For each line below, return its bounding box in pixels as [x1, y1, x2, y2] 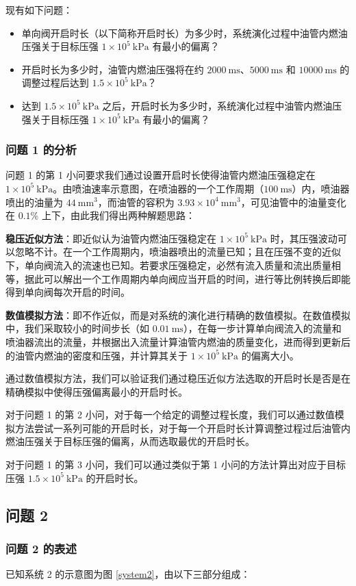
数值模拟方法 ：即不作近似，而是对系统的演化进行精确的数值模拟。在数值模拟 [5, 307, 351, 322]
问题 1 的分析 [5, 141, 77, 158]
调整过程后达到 [21, 75, 89, 90]
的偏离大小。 [241, 348, 299, 362]
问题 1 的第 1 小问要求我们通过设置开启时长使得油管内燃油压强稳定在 [5, 168, 316, 182]
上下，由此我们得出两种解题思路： [41, 208, 195, 222]
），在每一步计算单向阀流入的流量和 [183, 321, 342, 335]
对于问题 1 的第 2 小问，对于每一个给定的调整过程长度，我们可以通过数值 [5, 407, 335, 422]
